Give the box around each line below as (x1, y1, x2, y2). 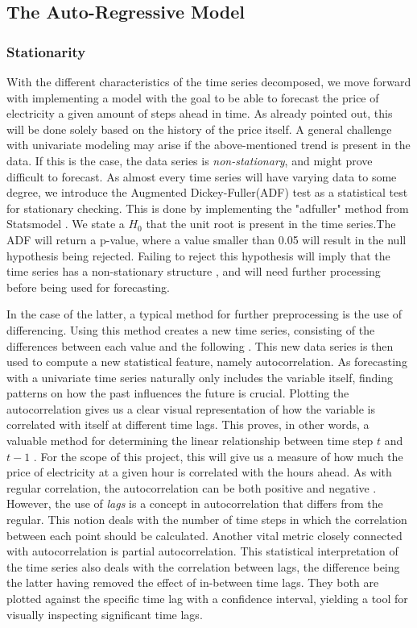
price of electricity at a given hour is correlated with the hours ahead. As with (6, 464, 392, 480)
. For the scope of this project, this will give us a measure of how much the (33, 447, 403, 464)
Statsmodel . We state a (6, 215, 125, 232)
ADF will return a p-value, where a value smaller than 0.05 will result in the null (6, 231, 407, 247)
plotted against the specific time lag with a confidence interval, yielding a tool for (6, 590, 408, 606)
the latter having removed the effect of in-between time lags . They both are (6, 574, 379, 591)
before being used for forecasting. (6, 278, 170, 295)
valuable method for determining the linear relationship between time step (6, 432, 374, 449)
